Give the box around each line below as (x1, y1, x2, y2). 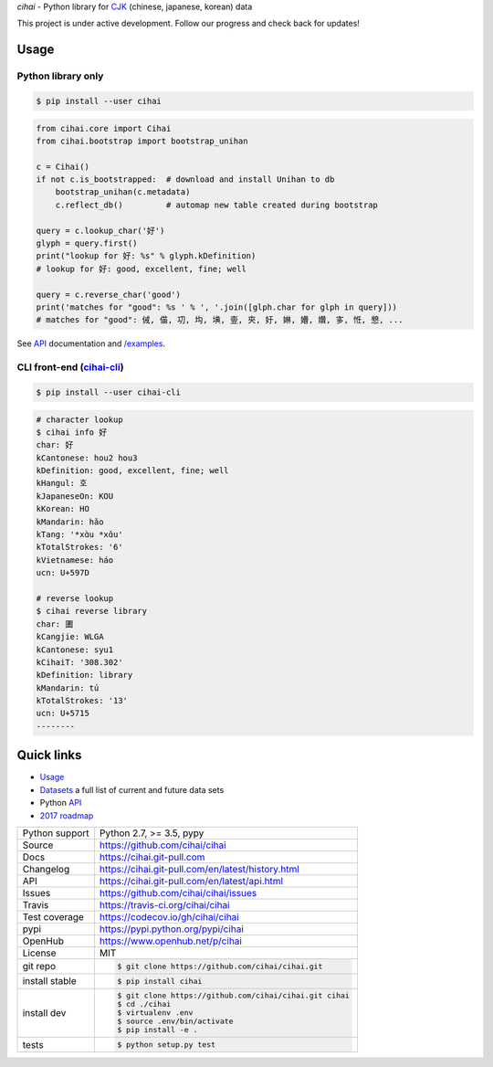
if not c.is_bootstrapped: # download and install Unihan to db (36, 174, 335, 185)
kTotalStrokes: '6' (36, 542, 123, 553)
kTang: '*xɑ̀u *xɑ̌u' (36, 530, 123, 540)
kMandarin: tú (36, 682, 100, 693)
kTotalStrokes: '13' (36, 695, 128, 706)
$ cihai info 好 (36, 427, 108, 438)
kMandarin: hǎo (36, 516, 104, 527)
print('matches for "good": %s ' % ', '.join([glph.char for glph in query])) (36, 302, 397, 312)
